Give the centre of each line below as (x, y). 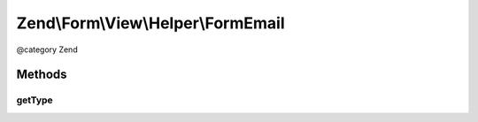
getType (35, 100)
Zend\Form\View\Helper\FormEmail (150, 23)
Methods (42, 75)
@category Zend (47, 50)
